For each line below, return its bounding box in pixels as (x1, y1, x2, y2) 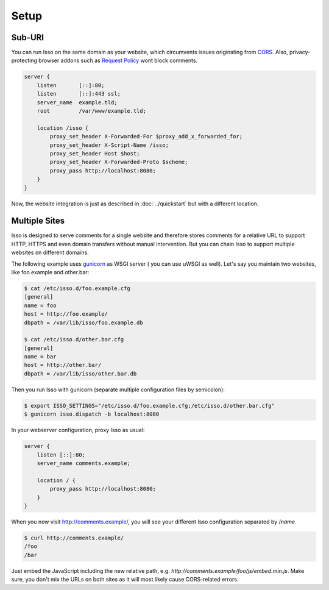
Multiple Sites (11, 216, 65, 226)
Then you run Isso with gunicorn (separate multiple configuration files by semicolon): (11, 386, 225, 393)
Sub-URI (11, 32, 44, 43)
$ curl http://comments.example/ (24, 534, 124, 541)
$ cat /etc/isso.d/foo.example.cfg (24, 285, 130, 292)
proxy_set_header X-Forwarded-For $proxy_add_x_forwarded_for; (49, 133, 243, 140)
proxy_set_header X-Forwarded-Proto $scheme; (49, 158, 188, 166)
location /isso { (37, 124, 89, 131)
